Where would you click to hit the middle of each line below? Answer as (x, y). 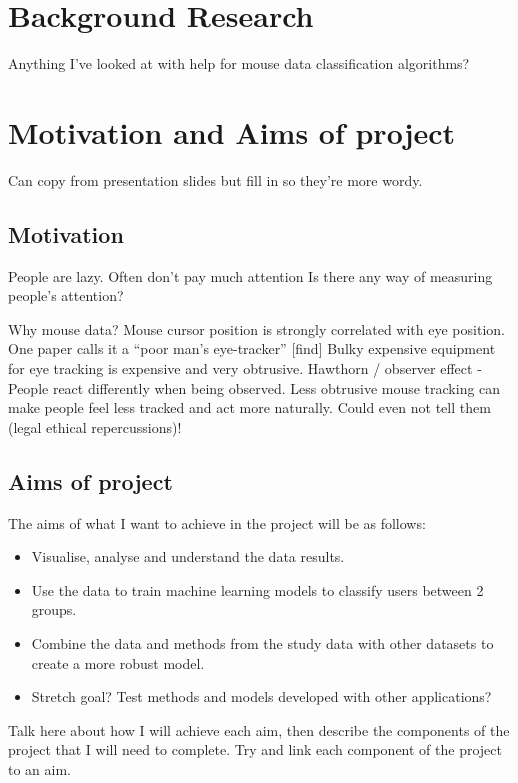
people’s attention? (66, 295)
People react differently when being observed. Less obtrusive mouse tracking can (254, 387)
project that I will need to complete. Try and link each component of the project (255, 749)
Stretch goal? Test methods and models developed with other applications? (261, 696)
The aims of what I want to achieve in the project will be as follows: (217, 522)
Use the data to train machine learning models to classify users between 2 (257, 589)
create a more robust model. (118, 662)
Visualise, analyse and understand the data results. (188, 556)
